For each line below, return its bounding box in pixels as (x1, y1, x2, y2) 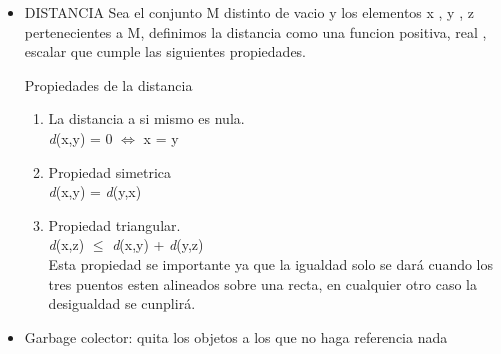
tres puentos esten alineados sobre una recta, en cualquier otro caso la (48, 273, 477, 294)
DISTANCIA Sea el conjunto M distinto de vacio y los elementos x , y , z (24, 2, 474, 22)
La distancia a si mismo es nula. (48, 108, 245, 129)
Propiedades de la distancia (24, 74, 193, 95)
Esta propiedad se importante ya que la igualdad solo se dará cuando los (48, 253, 494, 274)
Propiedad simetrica (48, 161, 172, 182)
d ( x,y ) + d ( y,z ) (112, 234, 204, 255)
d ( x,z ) (48, 234, 85, 255)
